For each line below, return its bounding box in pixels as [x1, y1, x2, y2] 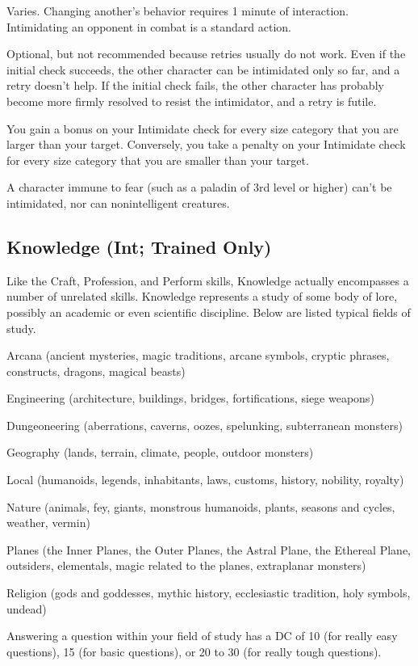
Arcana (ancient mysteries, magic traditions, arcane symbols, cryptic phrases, [6, 347, 390, 364]
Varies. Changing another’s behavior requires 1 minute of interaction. [6, 2, 349, 19]
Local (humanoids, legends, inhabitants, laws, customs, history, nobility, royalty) [6, 471, 404, 488]
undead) [6, 600, 47, 617]
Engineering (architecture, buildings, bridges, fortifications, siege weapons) [6, 390, 374, 407]
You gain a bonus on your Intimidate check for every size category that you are [6, 120, 399, 137]
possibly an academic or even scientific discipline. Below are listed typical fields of [6, 303, 411, 320]
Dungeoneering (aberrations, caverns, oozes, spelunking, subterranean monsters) [6, 416, 403, 433]
